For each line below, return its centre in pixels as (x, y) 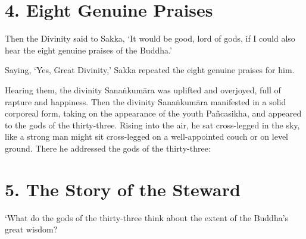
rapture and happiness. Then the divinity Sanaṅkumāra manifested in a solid (146, 101)
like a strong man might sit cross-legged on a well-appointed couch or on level (146, 136)
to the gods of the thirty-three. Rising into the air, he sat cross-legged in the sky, (152, 125)
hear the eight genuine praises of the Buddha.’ (88, 50)
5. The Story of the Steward (123, 189)
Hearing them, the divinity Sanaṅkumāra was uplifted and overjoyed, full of (143, 89)
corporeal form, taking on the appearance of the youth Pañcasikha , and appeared (153, 113)
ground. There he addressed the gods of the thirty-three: (108, 148)
